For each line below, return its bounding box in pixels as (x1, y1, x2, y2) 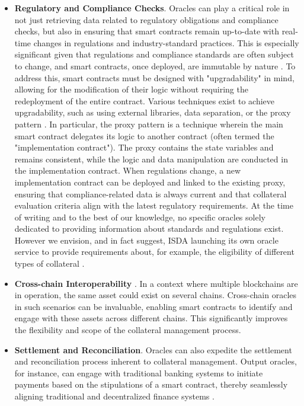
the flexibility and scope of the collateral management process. (14, 324, 241, 336)
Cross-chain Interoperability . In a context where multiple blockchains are (14, 277, 298, 289)
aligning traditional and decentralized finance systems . (14, 390, 215, 402)
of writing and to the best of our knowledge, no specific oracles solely (14, 210, 265, 223)
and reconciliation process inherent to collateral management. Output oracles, (14, 355, 297, 367)
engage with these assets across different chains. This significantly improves (14, 312, 288, 324)
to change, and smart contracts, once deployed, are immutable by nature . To (14, 59, 296, 72)
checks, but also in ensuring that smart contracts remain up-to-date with (14, 25, 279, 37)
